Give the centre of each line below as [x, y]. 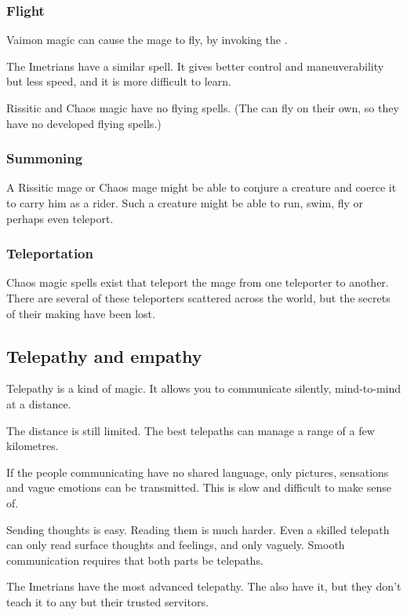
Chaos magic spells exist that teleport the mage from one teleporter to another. [198, 282]
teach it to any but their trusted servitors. [107, 601]
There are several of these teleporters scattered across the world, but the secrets [198, 298]
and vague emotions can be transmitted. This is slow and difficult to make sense [199, 487]
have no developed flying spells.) [84, 123]
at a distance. [39, 403]
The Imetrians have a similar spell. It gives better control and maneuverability [195, 66]
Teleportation [50, 253]
